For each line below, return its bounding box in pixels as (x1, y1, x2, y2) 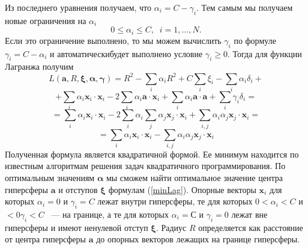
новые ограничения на (5, 14, 86, 26)
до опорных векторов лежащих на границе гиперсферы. (96, 233, 300, 245)
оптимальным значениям (5, 171, 95, 184)
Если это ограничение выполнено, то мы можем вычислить (5, 34, 222, 46)
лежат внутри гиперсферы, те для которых (97, 195, 253, 207)
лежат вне (231, 208, 268, 221)
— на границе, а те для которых (51, 208, 169, 221)
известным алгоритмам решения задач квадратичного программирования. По (5, 159, 286, 172)
